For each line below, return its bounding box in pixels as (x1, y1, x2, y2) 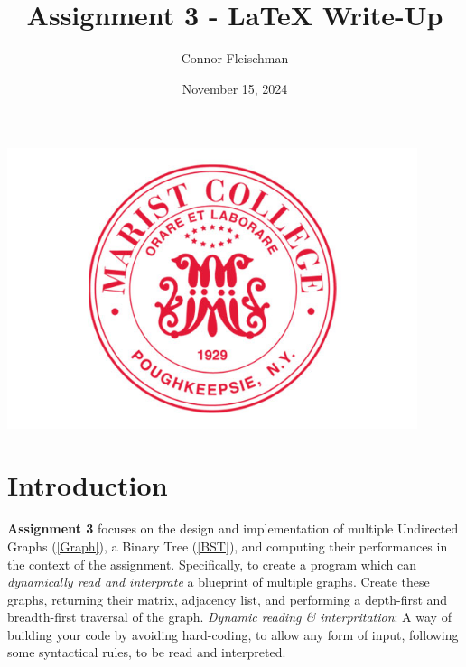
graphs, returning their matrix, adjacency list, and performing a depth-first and (7, 589, 448, 608)
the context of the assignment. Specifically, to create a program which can (7, 554, 416, 573)
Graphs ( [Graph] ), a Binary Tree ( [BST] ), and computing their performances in (7, 536, 448, 555)
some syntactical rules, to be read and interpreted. (7, 643, 286, 662)
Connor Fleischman (181, 49, 289, 68)
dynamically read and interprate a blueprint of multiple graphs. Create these (7, 572, 430, 591)
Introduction (7, 467, 168, 504)
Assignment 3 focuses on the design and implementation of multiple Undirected (7, 519, 459, 538)
